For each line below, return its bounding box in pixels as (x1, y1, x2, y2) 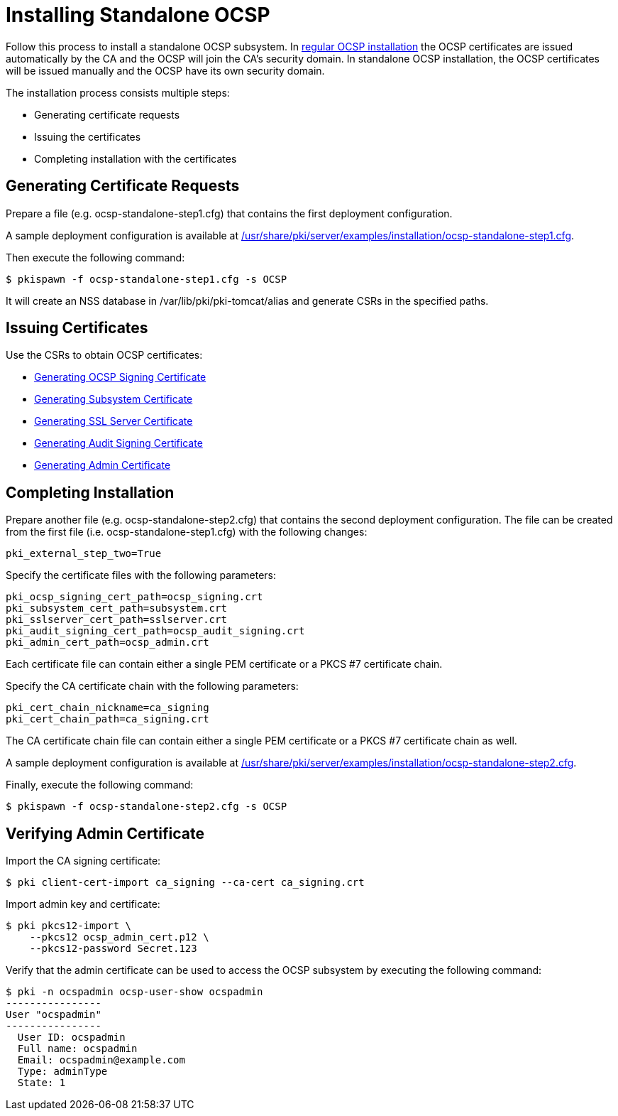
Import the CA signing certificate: (6, 855, 161, 867)
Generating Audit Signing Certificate (34, 437, 203, 450)
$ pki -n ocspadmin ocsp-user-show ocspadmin (6, 986, 263, 998)
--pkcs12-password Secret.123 (29, 943, 197, 955)
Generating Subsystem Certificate (34, 393, 193, 406)
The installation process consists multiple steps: (6, 86, 230, 99)
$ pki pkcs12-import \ (6, 920, 132, 932)
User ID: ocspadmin (17, 1031, 126, 1044)
